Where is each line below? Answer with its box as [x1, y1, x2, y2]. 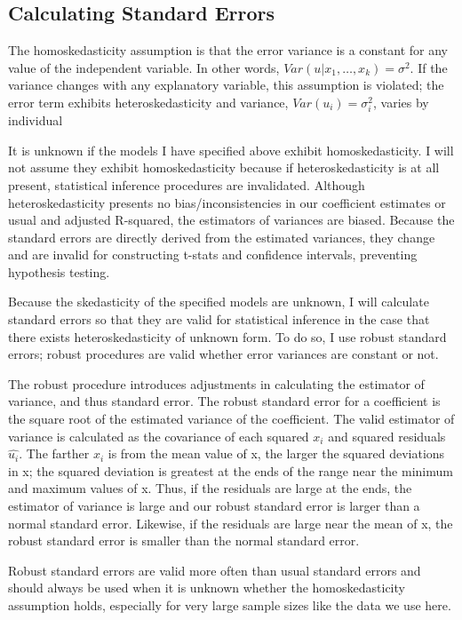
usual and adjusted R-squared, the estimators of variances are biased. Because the [8, 211, 455, 229]
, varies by [373, 92, 429, 111]
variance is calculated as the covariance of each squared [8, 426, 309, 445]
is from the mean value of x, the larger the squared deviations [108, 444, 445, 463]
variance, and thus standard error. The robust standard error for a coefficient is [8, 392, 441, 410]
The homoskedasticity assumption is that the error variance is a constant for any [8, 41, 448, 60]
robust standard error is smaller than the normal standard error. [8, 531, 360, 550]
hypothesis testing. [8, 262, 110, 281]
